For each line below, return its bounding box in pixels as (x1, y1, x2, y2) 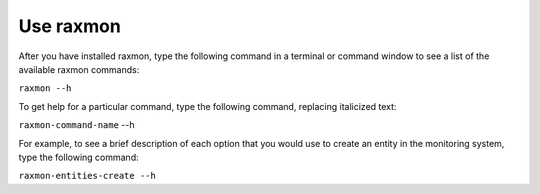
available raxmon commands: (18, 63, 140, 75)
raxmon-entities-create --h (18, 170, 157, 182)
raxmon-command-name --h (18, 119, 135, 131)
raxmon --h (18, 83, 72, 94)
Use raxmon (18, 15, 122, 37)
